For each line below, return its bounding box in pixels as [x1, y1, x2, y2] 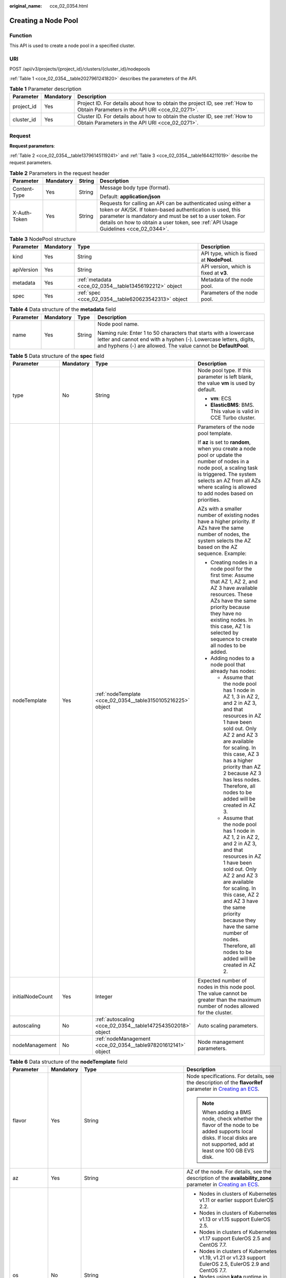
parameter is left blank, [197, 373, 253, 380]
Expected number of [197, 977, 247, 984]
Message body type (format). [99, 184, 170, 191]
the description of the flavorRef [186, 1079, 263, 1086]
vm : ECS [210, 395, 231, 402]
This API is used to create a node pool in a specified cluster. [9, 42, 135, 49]
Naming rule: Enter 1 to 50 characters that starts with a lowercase [97, 329, 254, 336]
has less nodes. [223, 776, 261, 783]
